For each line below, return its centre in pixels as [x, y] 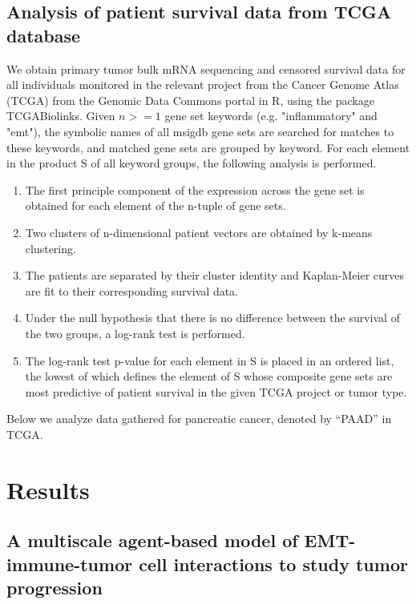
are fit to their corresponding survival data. [132, 290]
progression [55, 588]
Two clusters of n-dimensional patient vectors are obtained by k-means [199, 232]
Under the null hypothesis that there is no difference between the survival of [212, 318]
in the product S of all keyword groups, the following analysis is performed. [192, 163]
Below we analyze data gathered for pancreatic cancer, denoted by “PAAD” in [199, 419]
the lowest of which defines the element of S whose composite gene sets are [209, 376]
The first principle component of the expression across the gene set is [195, 189]
